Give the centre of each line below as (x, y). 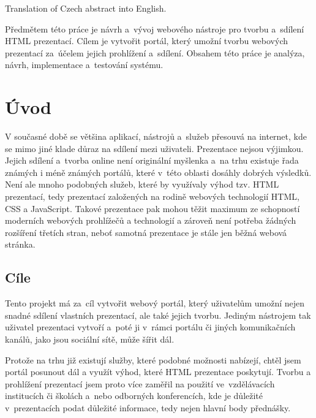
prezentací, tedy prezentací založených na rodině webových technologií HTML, (152, 196)
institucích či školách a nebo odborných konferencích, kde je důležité (134, 396)
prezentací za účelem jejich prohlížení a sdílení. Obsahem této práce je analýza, (155, 52)
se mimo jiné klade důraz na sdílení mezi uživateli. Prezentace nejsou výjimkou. (154, 148)
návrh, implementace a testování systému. (84, 65)
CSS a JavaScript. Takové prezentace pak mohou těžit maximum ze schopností (152, 208)
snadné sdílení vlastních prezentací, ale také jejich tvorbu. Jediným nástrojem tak (158, 315)
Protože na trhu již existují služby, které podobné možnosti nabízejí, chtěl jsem (153, 359)
